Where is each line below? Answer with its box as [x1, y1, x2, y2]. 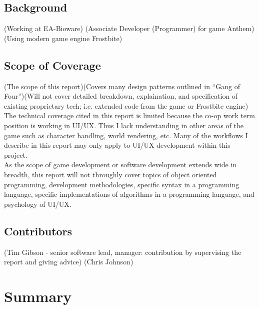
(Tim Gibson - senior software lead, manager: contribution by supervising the [4, 246, 241, 257]
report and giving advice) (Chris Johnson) [4, 256, 133, 267]
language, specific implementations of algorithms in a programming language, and [4, 189, 254, 199]
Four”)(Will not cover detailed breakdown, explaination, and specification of [4, 91, 238, 101]
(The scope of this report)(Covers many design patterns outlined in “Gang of [4, 81, 240, 91]
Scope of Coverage [4, 57, 101, 73]
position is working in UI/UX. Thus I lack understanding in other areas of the [4, 120, 243, 130]
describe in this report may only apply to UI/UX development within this [4, 140, 230, 150]
